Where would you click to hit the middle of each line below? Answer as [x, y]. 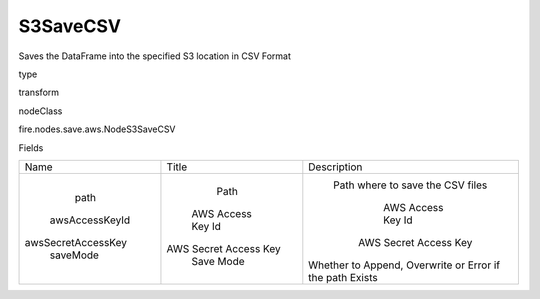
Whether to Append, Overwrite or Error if [404, 265]
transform [39, 92]
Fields [31, 147]
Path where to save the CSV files [410, 185]
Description [335, 167]
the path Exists [343, 277]
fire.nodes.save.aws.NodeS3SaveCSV [97, 129]
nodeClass [40, 111]
